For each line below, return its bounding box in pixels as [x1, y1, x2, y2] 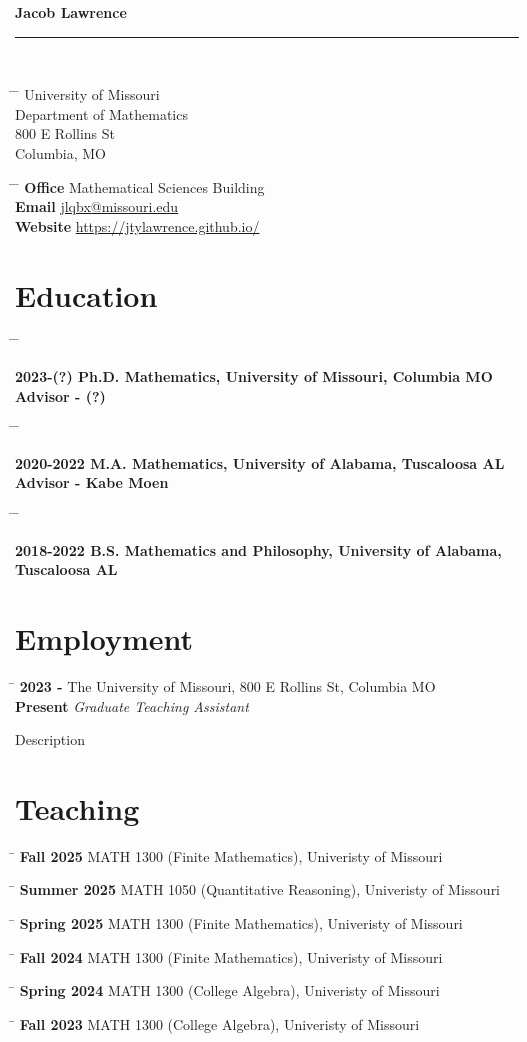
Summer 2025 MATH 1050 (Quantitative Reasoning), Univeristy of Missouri [19, 879, 501, 900]
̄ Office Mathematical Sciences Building [15, 176, 265, 197]
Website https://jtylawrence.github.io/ [15, 215, 260, 236]
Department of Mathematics [15, 103, 188, 124]
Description [15, 729, 85, 750]
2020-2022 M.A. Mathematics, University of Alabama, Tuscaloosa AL [15, 452, 505, 473]
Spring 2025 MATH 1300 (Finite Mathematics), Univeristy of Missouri [19, 913, 463, 934]
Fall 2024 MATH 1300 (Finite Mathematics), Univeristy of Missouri [19, 946, 443, 967]
